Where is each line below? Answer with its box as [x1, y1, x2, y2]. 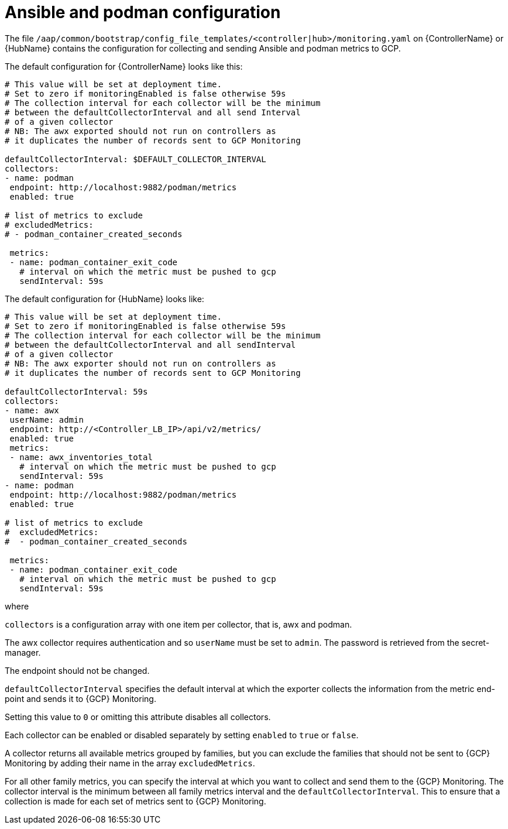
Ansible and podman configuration [5, 2, 281, 22]
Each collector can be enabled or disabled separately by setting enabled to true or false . [5, 729, 359, 740]
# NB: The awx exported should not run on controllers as [5, 126, 276, 136]
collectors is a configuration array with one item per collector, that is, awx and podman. [5, 619, 352, 629]
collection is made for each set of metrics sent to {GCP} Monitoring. [5, 796, 266, 806]
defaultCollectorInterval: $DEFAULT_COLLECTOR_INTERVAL [5, 154, 266, 164]
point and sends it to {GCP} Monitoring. [5, 693, 156, 704]
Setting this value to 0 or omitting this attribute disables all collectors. [5, 711, 271, 722]
